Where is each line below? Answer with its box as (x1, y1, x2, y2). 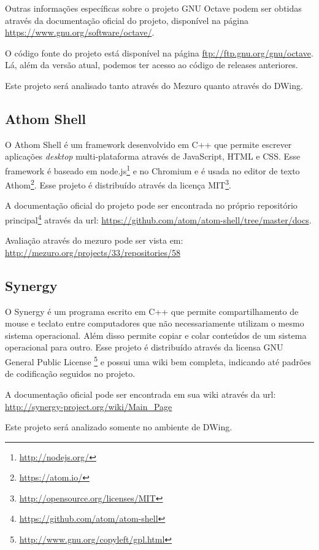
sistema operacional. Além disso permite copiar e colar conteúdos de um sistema (5, 328, 307, 341)
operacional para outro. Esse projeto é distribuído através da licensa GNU (5, 341, 283, 354)
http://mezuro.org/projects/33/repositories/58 (5, 246, 180, 258)
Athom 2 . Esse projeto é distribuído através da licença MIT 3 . (5, 177, 231, 191)
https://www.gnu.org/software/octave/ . (5, 26, 155, 39)
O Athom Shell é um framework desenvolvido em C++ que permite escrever (5, 137, 292, 150)
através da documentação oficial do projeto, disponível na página (5, 14, 248, 26)
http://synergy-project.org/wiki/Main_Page (5, 400, 172, 412)
